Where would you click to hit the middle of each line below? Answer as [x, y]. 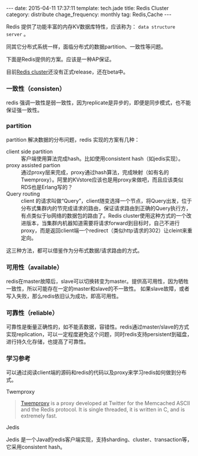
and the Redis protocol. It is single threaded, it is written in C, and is [103, 410]
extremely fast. [39, 416]
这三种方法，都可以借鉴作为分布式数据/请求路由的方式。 [74, 250]
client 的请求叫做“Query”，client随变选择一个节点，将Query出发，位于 [106, 200]
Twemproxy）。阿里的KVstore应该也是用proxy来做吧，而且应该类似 [102, 180]
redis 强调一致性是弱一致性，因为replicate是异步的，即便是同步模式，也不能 [98, 103]
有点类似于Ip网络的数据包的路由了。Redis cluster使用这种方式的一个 [104, 215]
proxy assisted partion [33, 165]
